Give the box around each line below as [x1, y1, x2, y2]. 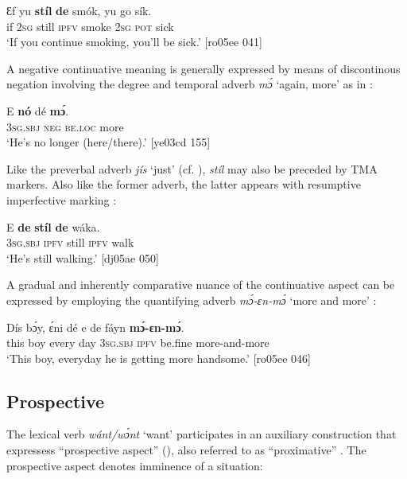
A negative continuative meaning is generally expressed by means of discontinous [6, 60, 401, 76]
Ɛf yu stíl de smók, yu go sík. [6, 2, 152, 18]
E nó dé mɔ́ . [6, 102, 69, 119]
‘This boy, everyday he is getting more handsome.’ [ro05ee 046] [6, 349, 311, 366]
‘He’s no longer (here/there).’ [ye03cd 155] [6, 134, 211, 150]
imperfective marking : [6, 191, 117, 208]
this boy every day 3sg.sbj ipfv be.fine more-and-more [6, 334, 269, 351]
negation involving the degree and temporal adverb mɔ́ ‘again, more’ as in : [6, 76, 373, 92]
